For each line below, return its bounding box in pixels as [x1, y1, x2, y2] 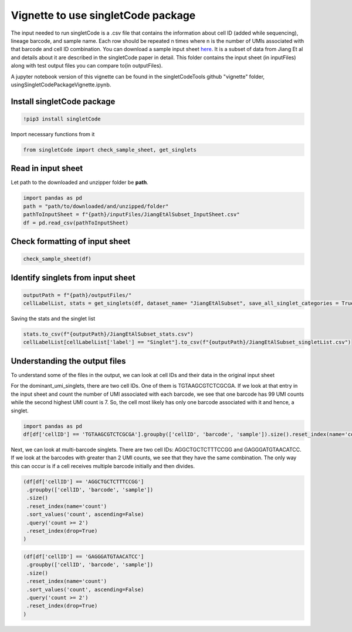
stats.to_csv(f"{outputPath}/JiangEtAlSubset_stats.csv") [23, 331, 194, 338]
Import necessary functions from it [11, 130, 95, 137]
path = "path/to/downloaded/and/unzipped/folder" [23, 203, 169, 210]
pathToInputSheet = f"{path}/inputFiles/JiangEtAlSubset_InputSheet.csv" [23, 211, 240, 218]
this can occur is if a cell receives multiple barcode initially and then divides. [11, 462, 195, 469]
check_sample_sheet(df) [23, 256, 92, 263]
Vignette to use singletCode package [11, 9, 196, 22]
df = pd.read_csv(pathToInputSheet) [23, 219, 129, 226]
